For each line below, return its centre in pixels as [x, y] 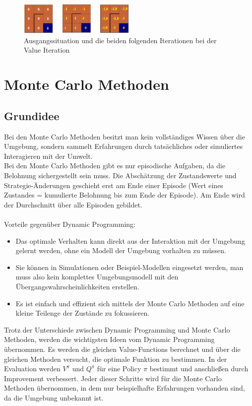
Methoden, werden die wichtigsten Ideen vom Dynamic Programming [109, 339]
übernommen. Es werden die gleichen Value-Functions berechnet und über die [122, 349]
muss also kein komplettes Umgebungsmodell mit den [97, 277]
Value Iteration [47, 50]
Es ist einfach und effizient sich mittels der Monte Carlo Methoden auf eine [130, 303]
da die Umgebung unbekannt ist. [54, 397]
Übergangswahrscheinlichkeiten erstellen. [77, 286]
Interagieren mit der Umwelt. [48, 156]
